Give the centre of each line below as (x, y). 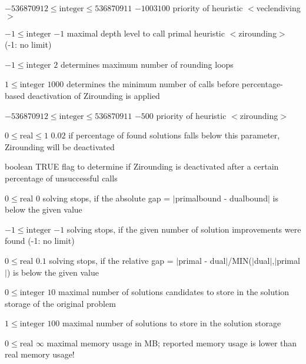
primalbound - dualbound (221, 198)
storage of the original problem (60, 303)
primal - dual (202, 260)
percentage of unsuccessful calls (61, 178)
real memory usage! (40, 354)
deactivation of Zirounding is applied (94, 95)
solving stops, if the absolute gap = (107, 198)
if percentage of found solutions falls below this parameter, (174, 135)
